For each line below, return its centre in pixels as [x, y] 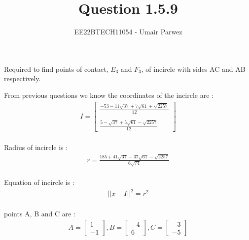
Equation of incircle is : [39, 182]
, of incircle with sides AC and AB [193, 69]
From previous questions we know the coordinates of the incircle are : [109, 95]
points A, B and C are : [40, 213]
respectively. [22, 78]
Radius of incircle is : [36, 147]
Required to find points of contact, [56, 69]
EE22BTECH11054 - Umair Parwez [128, 32]
